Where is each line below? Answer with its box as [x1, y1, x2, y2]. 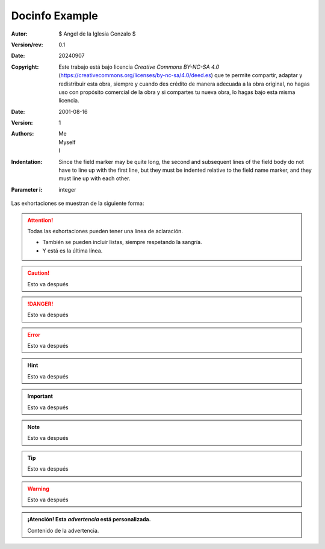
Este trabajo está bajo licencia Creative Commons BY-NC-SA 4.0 [58, 63, 220, 71]
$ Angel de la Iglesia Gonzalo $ [58, 30, 136, 37]
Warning [27, 485, 49, 492]
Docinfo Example [11, 9, 99, 22]
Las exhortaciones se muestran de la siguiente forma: [11, 199, 144, 207]
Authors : [11, 130, 34, 137]
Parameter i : [11, 186, 43, 193]
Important [27, 392, 54, 400]
